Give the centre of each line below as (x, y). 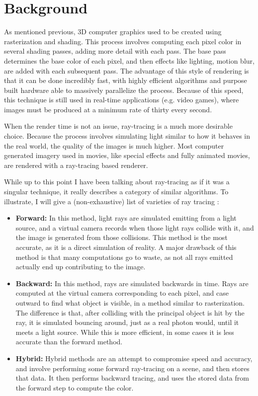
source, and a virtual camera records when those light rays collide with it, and (135, 227)
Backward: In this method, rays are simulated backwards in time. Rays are (132, 283)
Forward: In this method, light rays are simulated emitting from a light (126, 218)
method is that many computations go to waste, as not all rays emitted (124, 257)
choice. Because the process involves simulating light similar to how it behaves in (127, 136)
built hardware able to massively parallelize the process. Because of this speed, (124, 90)
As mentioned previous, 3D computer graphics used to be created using (113, 32)
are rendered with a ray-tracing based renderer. (76, 165)
